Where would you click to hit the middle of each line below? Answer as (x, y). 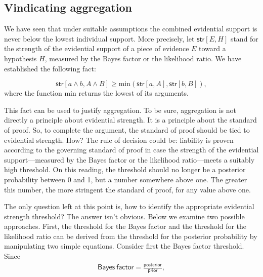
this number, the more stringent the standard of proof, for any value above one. (127, 189)
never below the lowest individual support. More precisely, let (99, 38)
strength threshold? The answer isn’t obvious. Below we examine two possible (124, 216)
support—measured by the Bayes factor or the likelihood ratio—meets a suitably (129, 159)
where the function (33, 93)
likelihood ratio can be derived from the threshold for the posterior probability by (131, 236)
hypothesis (20, 58)
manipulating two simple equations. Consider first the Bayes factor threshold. (124, 246)
